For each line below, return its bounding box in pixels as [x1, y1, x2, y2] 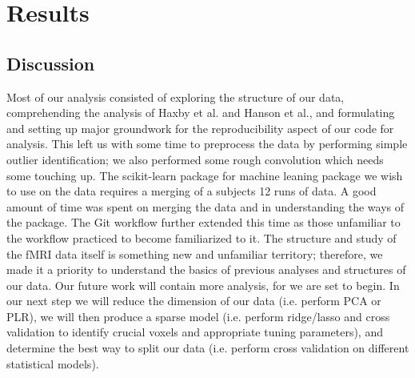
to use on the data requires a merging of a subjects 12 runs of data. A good [6, 183, 377, 199]
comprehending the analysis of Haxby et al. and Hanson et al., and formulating [6, 104, 395, 121]
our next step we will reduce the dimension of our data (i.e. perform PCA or [6, 292, 381, 309]
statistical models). [6, 355, 99, 372]
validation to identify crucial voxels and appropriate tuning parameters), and [6, 324, 383, 340]
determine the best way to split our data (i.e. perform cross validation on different [6, 340, 409, 356]
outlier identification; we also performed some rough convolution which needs [6, 151, 384, 167]
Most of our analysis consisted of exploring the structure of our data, [6, 88, 345, 105]
